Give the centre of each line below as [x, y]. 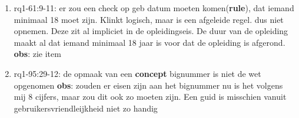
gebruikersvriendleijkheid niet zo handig [86, 108]
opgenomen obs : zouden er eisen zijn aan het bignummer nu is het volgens [148, 85]
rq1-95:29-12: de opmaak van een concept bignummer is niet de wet [137, 73]
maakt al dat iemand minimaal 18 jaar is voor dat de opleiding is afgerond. [149, 42]
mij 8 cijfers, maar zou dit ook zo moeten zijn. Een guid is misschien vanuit [150, 97]
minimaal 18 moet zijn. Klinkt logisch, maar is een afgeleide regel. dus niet [149, 19]
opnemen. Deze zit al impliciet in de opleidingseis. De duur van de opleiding [151, 31]
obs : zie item [37, 54]
